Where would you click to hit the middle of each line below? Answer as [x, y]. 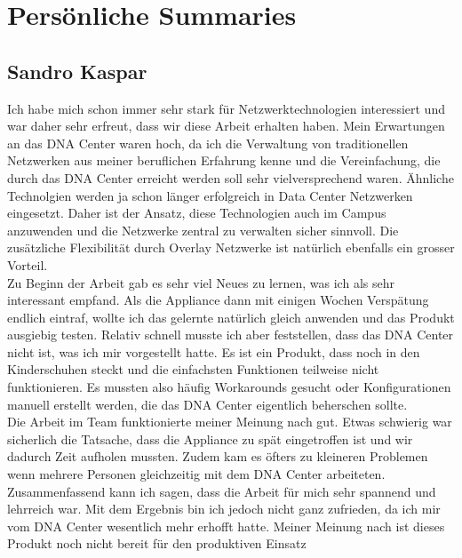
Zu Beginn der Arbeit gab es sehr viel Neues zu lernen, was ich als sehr [201, 282]
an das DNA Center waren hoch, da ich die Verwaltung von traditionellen [208, 143]
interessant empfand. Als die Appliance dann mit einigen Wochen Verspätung [218, 300]
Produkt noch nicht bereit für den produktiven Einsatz [157, 543]
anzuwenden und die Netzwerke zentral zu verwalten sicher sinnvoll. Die [203, 230]
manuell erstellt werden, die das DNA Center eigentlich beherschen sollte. [207, 404]
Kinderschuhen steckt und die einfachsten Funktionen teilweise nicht [193, 369]
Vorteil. [28, 264]
